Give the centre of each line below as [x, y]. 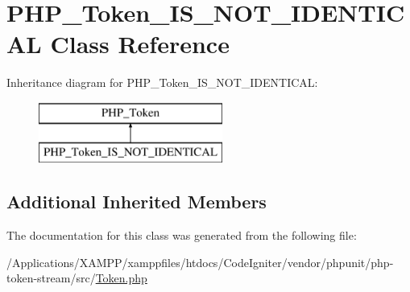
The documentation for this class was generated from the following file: [182, 235]
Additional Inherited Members [137, 202]
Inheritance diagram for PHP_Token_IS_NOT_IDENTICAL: [162, 82]
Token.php [121, 278]
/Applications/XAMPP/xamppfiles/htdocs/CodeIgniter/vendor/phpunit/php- [200, 262]
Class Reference [140, 44]
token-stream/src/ [51, 278]
